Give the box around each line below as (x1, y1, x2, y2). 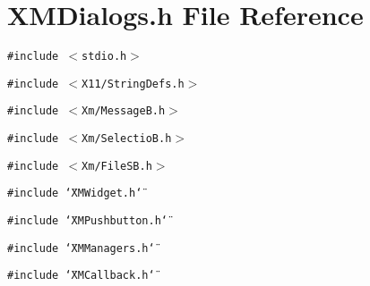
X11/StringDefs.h (82, 77, 185, 90)
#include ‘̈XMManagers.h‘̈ (7, 241, 155, 255)
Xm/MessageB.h (82, 105, 166, 118)
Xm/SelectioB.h (82, 132, 172, 146)
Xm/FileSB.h (82, 159, 152, 172)
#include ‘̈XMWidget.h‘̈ (7, 187, 142, 200)
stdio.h (82, 50, 127, 63)
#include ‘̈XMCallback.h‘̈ (7, 269, 155, 282)
